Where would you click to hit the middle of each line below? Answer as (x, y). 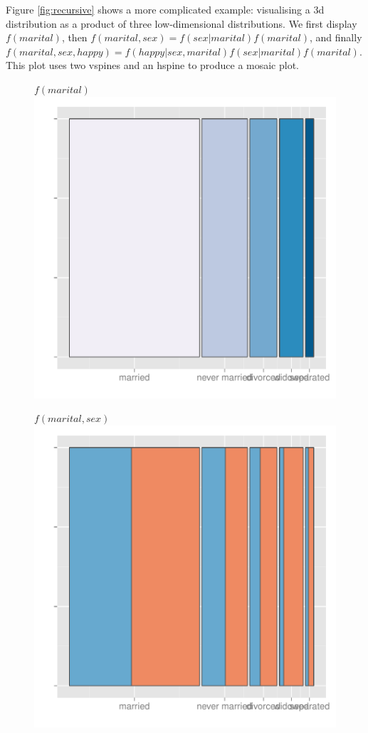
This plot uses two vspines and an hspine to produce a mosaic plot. (153, 65)
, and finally (336, 37)
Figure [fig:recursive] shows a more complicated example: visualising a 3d (165, 9)
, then (74, 37)
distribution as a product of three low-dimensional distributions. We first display (182, 23)
